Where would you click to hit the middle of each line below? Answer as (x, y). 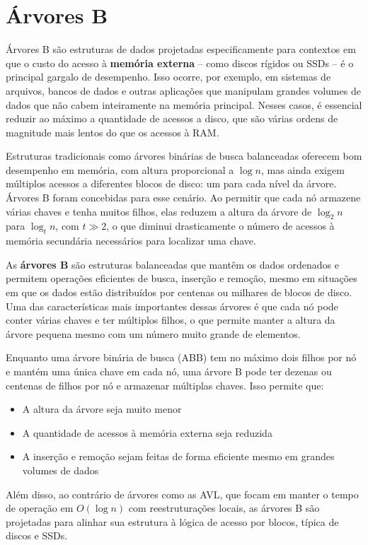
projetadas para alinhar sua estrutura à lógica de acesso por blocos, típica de (172, 521)
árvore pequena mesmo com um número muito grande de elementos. (153, 333)
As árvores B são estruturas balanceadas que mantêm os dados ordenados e (172, 264)
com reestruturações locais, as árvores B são (224, 508)
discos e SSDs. (37, 535)
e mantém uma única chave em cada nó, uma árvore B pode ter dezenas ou (169, 371)
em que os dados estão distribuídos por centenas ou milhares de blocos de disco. (179, 292)
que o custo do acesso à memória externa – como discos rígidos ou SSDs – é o (180, 63)
